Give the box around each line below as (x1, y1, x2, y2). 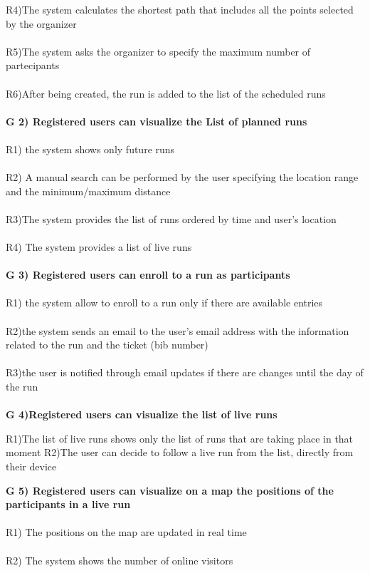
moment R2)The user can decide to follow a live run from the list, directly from (6, 445, 354, 460)
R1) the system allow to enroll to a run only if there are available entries (6, 295, 323, 310)
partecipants (6, 58, 60, 73)
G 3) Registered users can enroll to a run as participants (6, 267, 290, 282)
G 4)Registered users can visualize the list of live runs (6, 407, 277, 422)
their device (6, 459, 57, 473)
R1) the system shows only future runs (6, 141, 175, 156)
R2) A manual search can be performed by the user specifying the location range (6, 170, 359, 185)
